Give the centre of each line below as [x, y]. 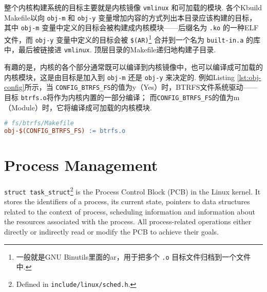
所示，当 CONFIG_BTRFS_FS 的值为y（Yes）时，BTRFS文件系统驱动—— [141, 87]
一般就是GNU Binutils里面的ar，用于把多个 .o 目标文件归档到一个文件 [133, 256]
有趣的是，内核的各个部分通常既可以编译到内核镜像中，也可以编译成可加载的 [133, 66]
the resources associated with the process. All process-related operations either [128, 221]
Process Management [81, 165]
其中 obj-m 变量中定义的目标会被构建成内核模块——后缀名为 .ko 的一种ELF [131, 27]
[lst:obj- [249, 77]
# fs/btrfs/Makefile [39, 123]
